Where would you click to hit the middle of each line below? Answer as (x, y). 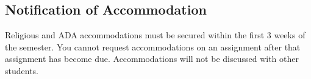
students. (22, 70)
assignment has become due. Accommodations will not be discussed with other (152, 59)
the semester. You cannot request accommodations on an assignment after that (153, 46)
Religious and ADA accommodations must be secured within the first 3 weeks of (155, 35)
